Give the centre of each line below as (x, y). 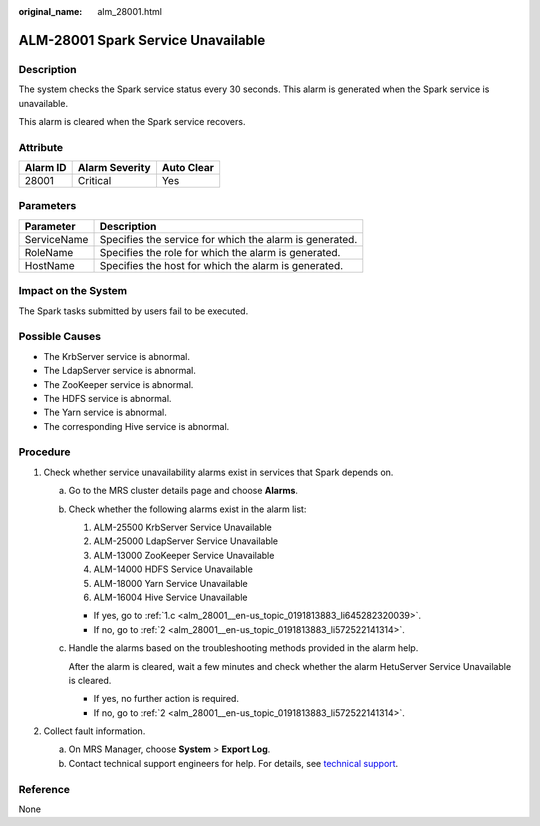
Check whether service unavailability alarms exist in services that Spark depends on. (218, 472)
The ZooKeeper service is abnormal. (118, 384)
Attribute (41, 147)
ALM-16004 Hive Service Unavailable (170, 597)
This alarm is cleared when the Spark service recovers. (132, 121)
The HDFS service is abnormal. (107, 398)
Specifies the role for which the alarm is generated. (220, 252)
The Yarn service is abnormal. (105, 412)
